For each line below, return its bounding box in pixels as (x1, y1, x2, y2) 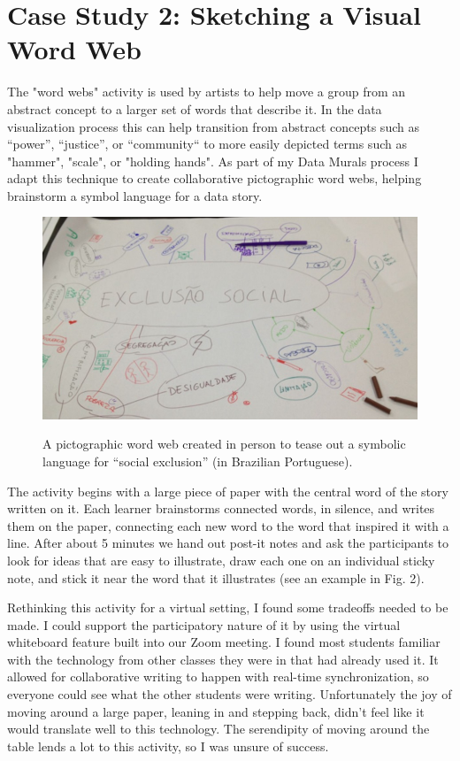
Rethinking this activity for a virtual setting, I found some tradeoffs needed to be (7, 598, 448, 617)
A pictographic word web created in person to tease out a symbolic (42, 434, 406, 453)
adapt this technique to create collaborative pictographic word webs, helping (7, 169, 422, 188)
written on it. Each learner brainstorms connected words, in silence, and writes (7, 499, 435, 518)
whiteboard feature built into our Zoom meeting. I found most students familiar (7, 633, 441, 651)
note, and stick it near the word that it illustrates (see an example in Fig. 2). (7, 568, 425, 587)
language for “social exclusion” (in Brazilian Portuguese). (42, 451, 353, 470)
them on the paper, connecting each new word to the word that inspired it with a (7, 516, 449, 534)
